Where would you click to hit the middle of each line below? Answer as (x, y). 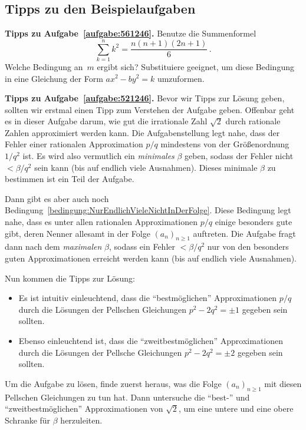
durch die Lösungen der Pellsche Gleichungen (100, 352)
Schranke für (28, 420)
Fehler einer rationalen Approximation (74, 144)
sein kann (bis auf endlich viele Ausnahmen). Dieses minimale (146, 167)
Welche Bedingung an (44, 66)
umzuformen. (181, 78)
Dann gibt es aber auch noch (57, 198)
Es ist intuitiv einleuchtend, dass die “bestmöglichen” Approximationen (148, 298)
